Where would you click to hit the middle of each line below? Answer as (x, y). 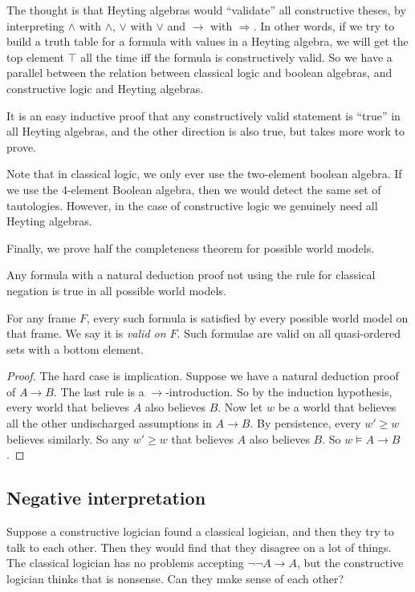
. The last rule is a (99, 391)
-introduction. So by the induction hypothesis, (279, 391)
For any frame (41, 317)
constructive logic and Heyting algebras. (105, 88)
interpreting (36, 25)
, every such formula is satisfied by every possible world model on (247, 317)
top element (35, 57)
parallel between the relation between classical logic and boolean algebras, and (199, 73)
